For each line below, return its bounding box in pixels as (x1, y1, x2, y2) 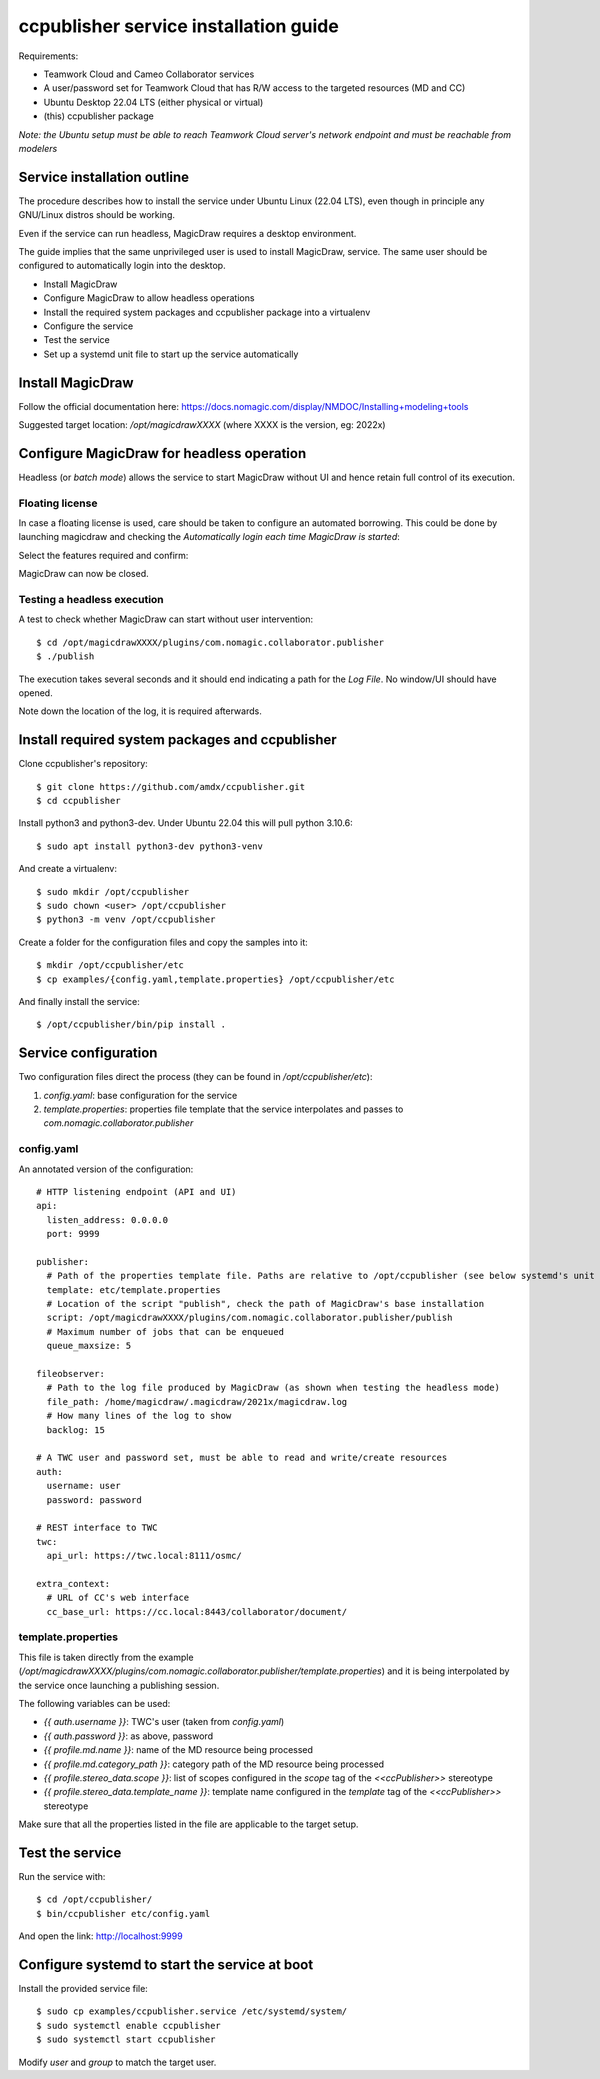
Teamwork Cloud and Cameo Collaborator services (43, 68, 255, 80)
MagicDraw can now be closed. (18, 568, 149, 580)
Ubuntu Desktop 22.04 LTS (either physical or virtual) (43, 96, 264, 108)
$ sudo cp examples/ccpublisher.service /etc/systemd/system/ (36, 2006, 348, 2017)
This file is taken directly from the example (18, 1651, 194, 1663)
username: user (46, 1480, 121, 1492)
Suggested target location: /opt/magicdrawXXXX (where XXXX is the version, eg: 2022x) (18, 419, 386, 430)
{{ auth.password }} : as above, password (43, 1730, 214, 1742)
